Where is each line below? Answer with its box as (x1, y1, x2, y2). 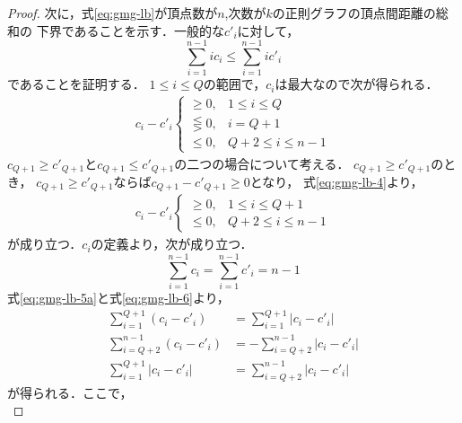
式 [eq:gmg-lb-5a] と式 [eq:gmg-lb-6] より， (7, 288, 230, 307)
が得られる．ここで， (7, 383, 133, 401)
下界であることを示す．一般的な (36, 21, 224, 40)
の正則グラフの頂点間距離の (272, 4, 436, 22)
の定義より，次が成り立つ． (91, 234, 253, 253)
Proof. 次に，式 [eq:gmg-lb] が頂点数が (7, 4, 218, 22)
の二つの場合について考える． (174, 154, 350, 172)
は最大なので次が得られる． (275, 75, 439, 93)
